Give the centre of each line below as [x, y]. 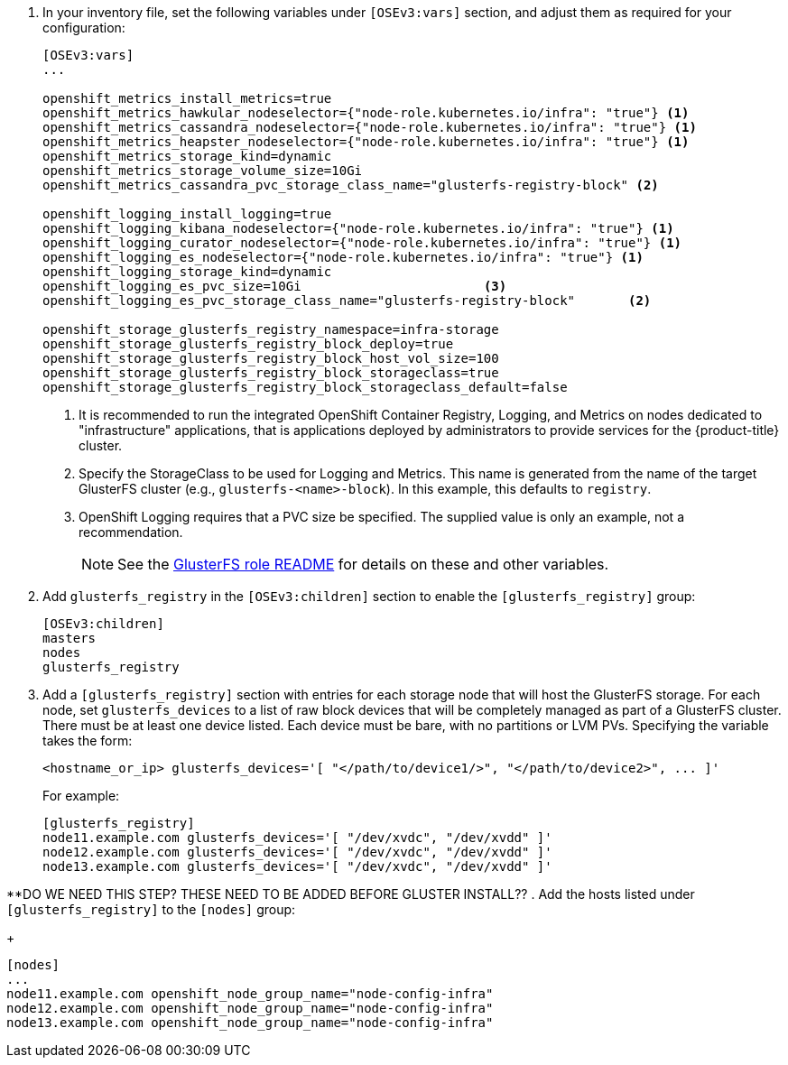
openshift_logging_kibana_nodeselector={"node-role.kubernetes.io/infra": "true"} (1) [358, 228]
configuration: [84, 28]
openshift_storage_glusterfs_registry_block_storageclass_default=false [305, 387]
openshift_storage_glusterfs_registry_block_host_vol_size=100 [271, 358]
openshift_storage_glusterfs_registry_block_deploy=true [248, 344]
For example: [81, 796]
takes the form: [88, 741]
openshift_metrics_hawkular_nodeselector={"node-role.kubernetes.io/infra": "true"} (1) [366, 113]
